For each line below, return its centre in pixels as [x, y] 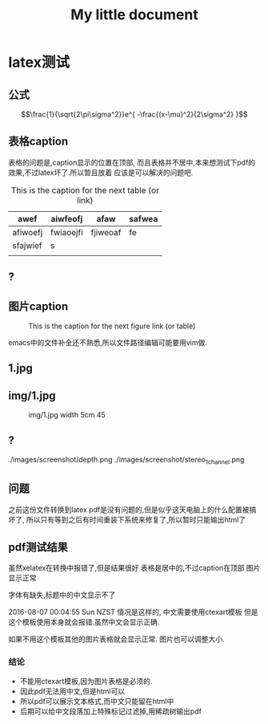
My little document [134, 15]
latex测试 [39, 63]
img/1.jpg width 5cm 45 [67, 415]
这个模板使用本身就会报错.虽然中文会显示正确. [84, 622]
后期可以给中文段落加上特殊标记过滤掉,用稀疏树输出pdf [111, 711]
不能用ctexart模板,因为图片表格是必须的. [86, 681]
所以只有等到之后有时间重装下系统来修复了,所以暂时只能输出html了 [136, 519]
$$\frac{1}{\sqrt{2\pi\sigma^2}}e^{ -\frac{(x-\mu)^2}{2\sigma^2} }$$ [134, 114]
